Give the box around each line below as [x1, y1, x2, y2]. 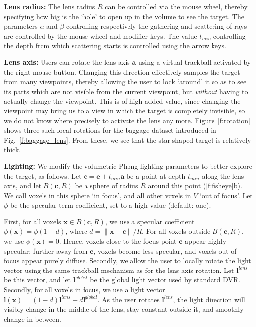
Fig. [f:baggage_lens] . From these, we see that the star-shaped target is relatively [4, 134, 251, 145]
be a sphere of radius [75, 180, 138, 191]
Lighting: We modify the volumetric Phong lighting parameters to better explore [4, 161, 253, 171]
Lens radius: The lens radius [4, 1, 95, 11]
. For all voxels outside [142, 226, 211, 236]
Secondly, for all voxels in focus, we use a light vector [4, 284, 165, 295]
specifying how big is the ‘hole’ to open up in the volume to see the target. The [4, 11, 244, 21]
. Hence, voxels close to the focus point [59, 236, 177, 246]
